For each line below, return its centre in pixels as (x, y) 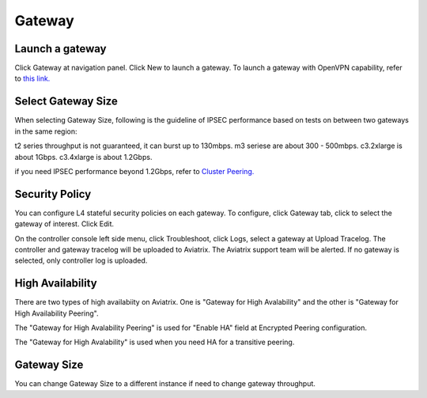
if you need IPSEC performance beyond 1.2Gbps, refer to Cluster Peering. (134, 171)
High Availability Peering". (57, 313)
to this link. (32, 78)
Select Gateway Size (66, 102)
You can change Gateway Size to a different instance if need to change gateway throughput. (165, 384)
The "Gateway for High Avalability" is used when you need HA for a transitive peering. (155, 342)
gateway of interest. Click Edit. (64, 224)
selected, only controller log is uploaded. (81, 260)
